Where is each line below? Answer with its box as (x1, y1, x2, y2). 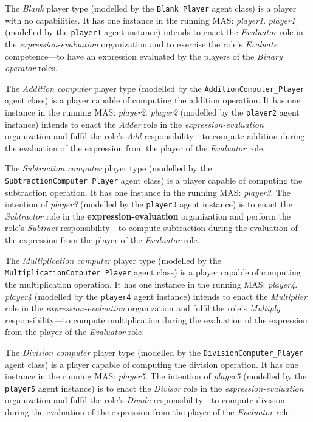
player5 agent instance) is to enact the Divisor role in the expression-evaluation (5, 381, 304, 394)
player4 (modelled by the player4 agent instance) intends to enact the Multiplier (5, 289, 308, 302)
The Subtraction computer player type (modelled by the (5, 162, 212, 175)
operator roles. (5, 61, 58, 74)
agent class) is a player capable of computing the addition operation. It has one (5, 94, 301, 106)
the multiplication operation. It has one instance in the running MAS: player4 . (5, 277, 298, 290)
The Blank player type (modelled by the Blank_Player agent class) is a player (5, 2, 297, 14)
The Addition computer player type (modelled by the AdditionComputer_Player (5, 81, 305, 94)
